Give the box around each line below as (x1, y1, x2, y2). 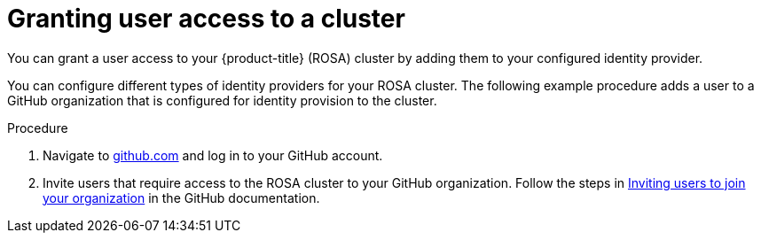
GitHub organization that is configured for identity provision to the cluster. (7, 92, 437, 108)
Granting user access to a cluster (7, 4, 405, 34)
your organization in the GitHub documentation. (43, 190, 320, 205)
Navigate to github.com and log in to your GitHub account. (43, 147, 383, 163)
